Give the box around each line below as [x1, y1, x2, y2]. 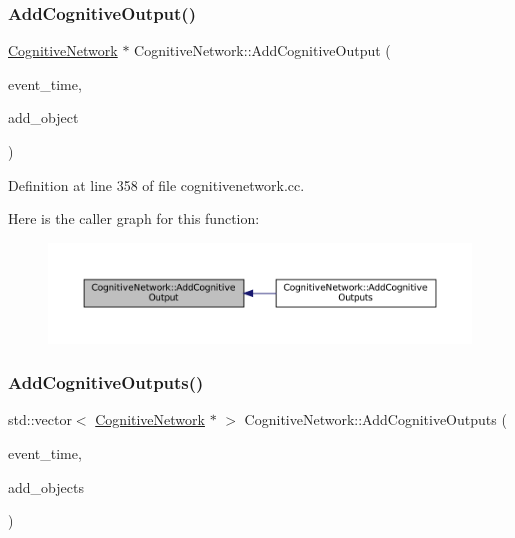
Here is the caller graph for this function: [8, 208, 260, 229]
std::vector [8, 409, 72, 430]
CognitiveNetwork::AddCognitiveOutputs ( [244, 409, 507, 430]
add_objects [8, 476, 84, 497]
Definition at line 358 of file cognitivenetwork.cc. [8, 174, 305, 195]
